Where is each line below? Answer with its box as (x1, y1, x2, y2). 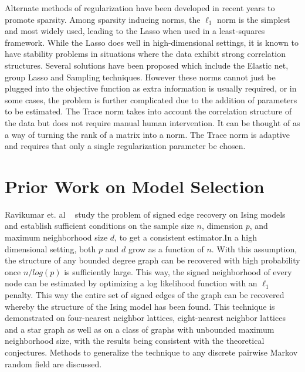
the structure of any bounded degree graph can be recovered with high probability (5, 254, 300, 266)
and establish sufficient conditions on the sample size (5, 219, 194, 232)
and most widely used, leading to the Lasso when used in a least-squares (5, 25, 265, 37)
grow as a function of (128, 242, 204, 255)
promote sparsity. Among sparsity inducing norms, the (5, 13, 201, 25)
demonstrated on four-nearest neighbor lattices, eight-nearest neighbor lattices (5, 312, 286, 324)
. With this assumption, (211, 242, 297, 255)
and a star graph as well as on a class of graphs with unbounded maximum (5, 323, 274, 335)
